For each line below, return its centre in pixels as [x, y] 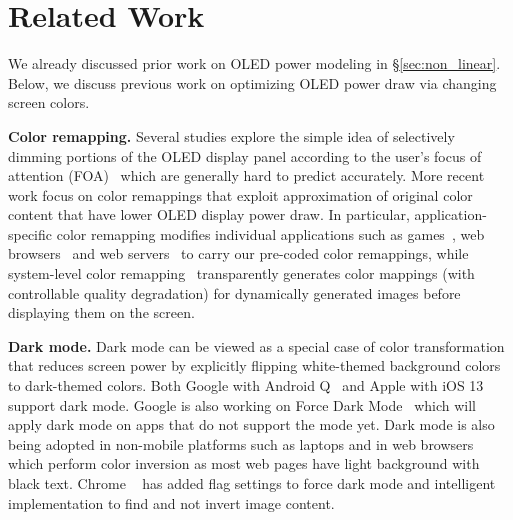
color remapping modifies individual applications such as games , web [270, 233]
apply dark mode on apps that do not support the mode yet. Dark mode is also [251, 424]
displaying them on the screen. [101, 312]
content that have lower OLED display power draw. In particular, [209, 214]
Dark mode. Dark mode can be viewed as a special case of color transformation [256, 345]
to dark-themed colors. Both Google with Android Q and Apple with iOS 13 [246, 385]
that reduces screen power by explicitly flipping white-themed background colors [254, 365]
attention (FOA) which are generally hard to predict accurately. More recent [246, 175]
